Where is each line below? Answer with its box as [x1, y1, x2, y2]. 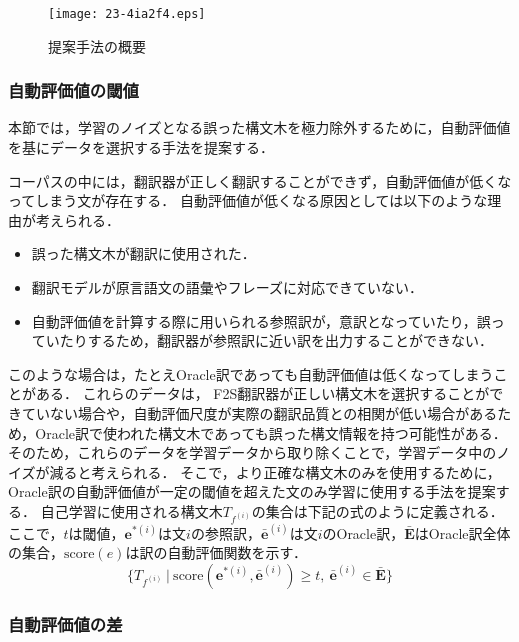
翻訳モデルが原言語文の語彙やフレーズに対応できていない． [31, 277, 424, 298]
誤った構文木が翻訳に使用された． [31, 243, 256, 264]
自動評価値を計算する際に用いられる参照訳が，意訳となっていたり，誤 [31, 310, 491, 331]
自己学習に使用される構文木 [40, 500, 223, 521]
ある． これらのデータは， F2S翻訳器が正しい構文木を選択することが [35, 383, 490, 404]
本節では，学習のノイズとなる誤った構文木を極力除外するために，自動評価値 [8, 117, 511, 138]
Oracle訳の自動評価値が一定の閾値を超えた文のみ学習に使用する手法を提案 [8, 481, 496, 502]
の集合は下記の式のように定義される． [251, 500, 504, 521]
